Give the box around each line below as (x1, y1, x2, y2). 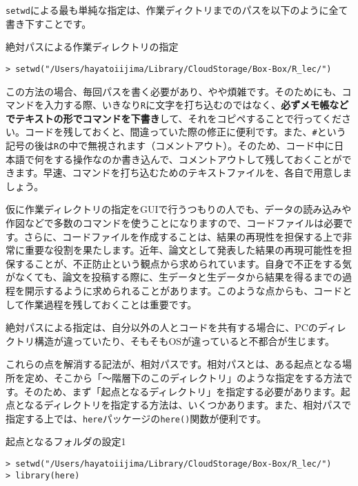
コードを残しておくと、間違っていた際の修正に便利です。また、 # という (24, 124, 346, 139)
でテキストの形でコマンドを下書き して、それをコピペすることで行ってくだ (6, 111, 341, 125)
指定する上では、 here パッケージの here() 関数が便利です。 (6, 411, 266, 425)
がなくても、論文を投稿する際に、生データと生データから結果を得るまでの (6, 270, 343, 284)
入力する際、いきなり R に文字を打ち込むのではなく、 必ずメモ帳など (43, 97, 349, 112)
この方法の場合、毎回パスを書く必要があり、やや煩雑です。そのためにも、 (6, 84, 342, 98)
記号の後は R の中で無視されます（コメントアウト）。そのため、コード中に (6, 138, 335, 152)
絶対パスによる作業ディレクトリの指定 (6, 39, 179, 54)
